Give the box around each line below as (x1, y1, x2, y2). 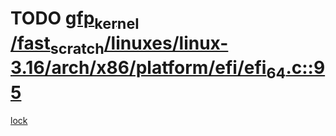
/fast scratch (10, 32, 105, 58)
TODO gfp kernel (10, 7, 140, 33)
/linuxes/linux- (103, 32, 229, 54)
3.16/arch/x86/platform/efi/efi (10, 57, 267, 79)
